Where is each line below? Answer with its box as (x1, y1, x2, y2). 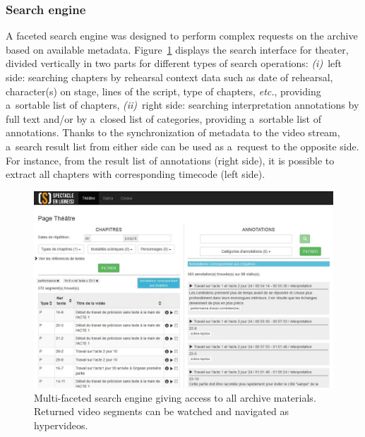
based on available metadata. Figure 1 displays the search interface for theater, (6, 42, 349, 56)
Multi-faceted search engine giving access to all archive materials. (34, 390, 316, 405)
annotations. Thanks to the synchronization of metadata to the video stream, (6, 125, 340, 140)
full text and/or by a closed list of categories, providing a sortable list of (6, 111, 322, 126)
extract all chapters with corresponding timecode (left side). (6, 167, 265, 181)
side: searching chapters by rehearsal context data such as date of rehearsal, (6, 70, 333, 84)
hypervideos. (34, 417, 88, 432)
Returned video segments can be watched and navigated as (34, 404, 289, 419)
